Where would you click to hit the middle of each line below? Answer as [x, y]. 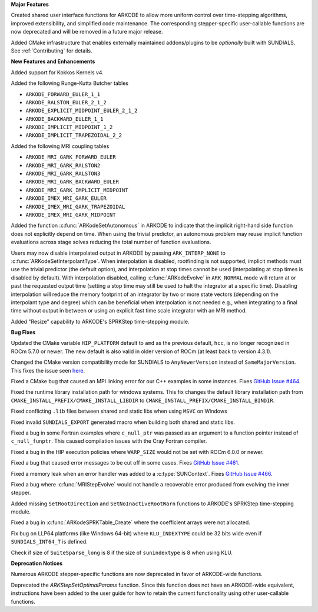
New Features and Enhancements [53, 61]
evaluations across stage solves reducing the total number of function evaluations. [111, 242]
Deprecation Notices [37, 564]
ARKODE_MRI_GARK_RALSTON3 [63, 174]
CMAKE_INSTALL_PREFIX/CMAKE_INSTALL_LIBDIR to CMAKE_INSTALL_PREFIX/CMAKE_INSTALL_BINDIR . [143, 400]
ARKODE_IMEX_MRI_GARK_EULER [66, 198]
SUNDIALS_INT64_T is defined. [49, 542]
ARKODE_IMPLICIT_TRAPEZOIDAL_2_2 [74, 135]
